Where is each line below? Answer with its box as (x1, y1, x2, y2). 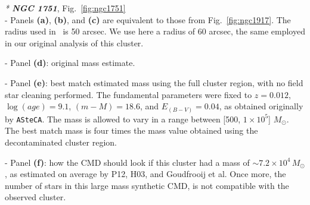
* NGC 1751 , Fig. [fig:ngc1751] (5, 2, 126, 14)
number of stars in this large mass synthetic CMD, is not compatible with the (5, 179, 289, 191)
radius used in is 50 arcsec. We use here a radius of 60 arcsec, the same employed (5, 25, 305, 37)
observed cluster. (5, 191, 66, 203)
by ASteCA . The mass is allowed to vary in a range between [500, (5, 112, 241, 125)
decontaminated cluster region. (5, 135, 117, 148)
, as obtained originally (219, 100, 303, 112)
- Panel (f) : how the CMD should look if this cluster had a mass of (5, 156, 250, 168)
